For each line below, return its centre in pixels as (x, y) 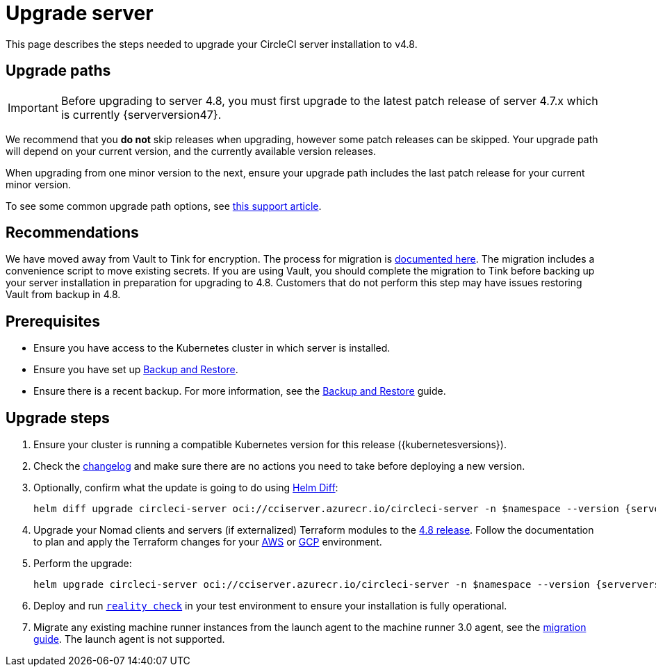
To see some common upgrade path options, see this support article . (164, 206)
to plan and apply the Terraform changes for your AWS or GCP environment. (208, 542)
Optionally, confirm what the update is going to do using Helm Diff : (186, 488)
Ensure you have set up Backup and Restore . (136, 370)
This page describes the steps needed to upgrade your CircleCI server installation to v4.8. (212, 44)
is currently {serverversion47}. (141, 114)
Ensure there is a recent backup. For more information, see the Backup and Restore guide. (240, 391)
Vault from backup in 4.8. (63, 295)
